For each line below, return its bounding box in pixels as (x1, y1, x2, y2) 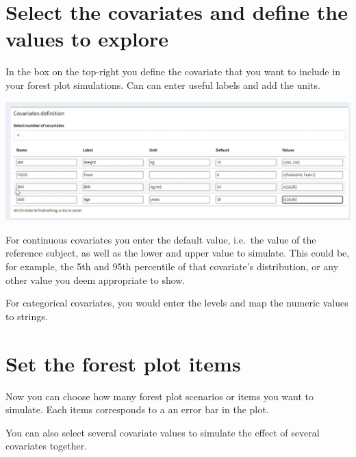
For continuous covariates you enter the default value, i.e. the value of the (5, 232, 316, 246)
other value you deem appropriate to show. (5, 272, 186, 287)
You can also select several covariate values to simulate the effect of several (5, 425, 320, 439)
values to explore (5, 25, 168, 53)
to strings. (5, 309, 48, 323)
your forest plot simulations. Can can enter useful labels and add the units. (5, 77, 320, 92)
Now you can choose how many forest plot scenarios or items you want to (5, 389, 314, 403)
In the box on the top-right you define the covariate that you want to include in (5, 64, 340, 79)
